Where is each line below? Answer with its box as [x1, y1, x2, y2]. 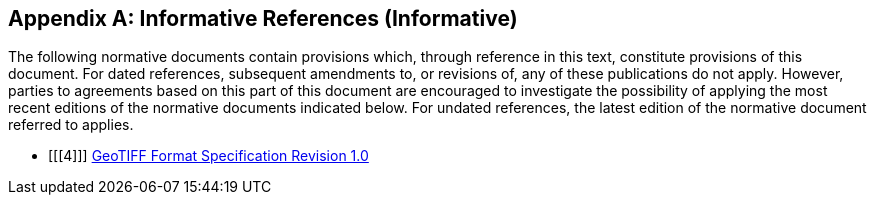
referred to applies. [8, 116, 134, 134]
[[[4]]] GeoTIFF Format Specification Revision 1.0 [48, 147, 369, 165]
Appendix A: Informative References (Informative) [8, 6, 518, 31]
